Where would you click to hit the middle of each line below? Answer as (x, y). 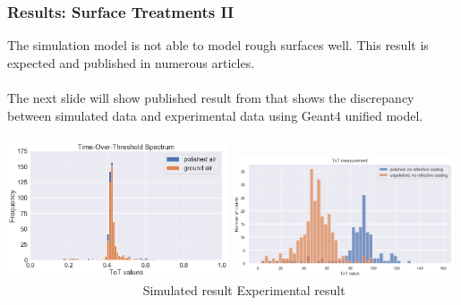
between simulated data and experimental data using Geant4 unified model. (215, 115)
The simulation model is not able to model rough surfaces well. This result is (218, 45)
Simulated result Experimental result (244, 290)
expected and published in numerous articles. (131, 62)
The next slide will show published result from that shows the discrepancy (211, 97)
